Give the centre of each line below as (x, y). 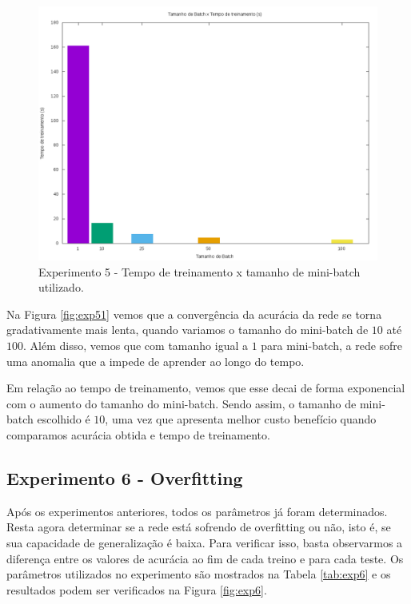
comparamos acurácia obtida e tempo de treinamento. (138, 434)
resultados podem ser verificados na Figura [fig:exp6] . (137, 589)
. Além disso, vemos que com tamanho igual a (136, 345)
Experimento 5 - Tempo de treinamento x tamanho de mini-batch (200, 271)
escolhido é (64, 419)
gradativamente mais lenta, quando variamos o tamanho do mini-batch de (188, 330)
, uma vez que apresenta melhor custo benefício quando (241, 419)
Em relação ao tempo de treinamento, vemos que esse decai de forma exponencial (206, 388)
